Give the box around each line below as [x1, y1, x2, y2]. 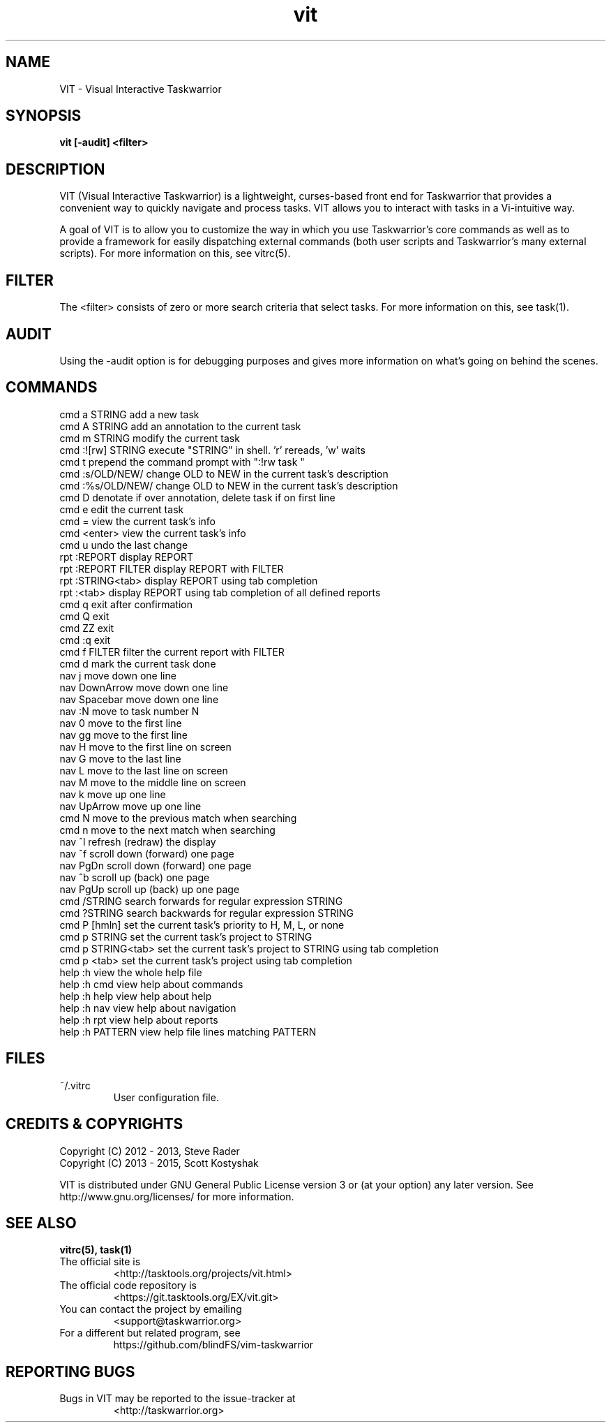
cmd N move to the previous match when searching [59, 811, 297, 824]
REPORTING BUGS [6, 1362, 135, 1381]
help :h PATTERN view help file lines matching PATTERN [59, 1025, 317, 1038]
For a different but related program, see [59, 1327, 241, 1339]
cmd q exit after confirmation [59, 598, 193, 610]
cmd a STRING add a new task [59, 408, 199, 420]
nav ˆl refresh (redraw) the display [59, 835, 216, 848]
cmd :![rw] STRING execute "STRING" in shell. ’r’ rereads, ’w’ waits [59, 443, 365, 456]
